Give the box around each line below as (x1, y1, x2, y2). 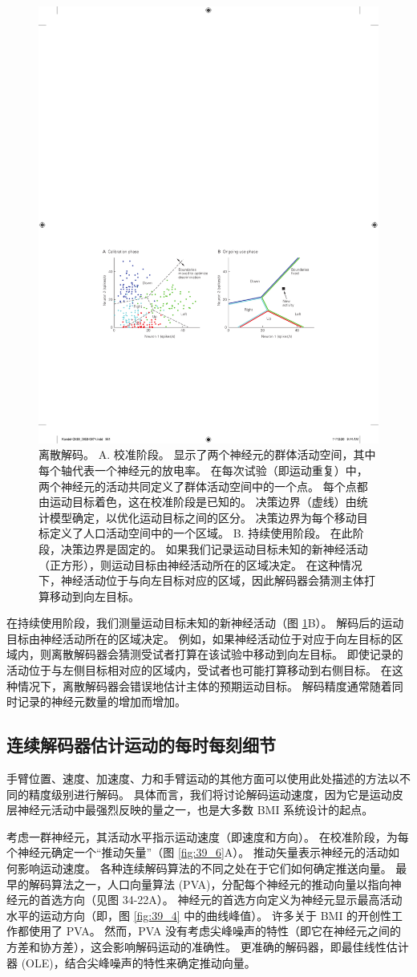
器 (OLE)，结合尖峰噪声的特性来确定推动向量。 (6, 954, 256, 971)
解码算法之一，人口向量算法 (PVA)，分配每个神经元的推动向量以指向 (28, 875, 391, 892)
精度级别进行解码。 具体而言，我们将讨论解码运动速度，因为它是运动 (28, 785, 392, 802)
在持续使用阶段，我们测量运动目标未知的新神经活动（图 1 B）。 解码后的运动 (6, 614, 404, 631)
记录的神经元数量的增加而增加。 (17, 693, 186, 710)
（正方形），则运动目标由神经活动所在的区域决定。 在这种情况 (38, 556, 362, 573)
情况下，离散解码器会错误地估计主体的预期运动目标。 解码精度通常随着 (17, 677, 392, 694)
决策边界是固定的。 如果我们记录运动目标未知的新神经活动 (60, 540, 368, 557)
